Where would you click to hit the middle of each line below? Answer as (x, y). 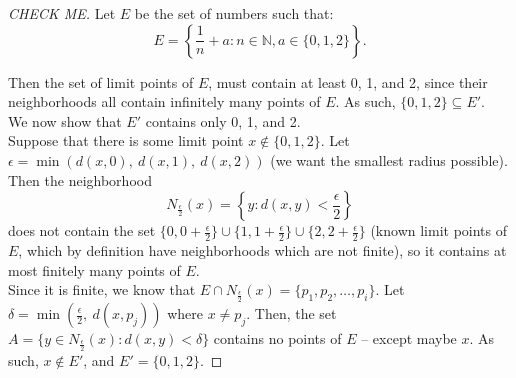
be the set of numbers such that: (234, 13)
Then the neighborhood (80, 179)
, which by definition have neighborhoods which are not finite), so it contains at (262, 249)
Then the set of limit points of (101, 81)
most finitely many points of (94, 269)
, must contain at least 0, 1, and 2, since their (348, 81)
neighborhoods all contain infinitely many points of (164, 101)
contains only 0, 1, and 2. (223, 120)
